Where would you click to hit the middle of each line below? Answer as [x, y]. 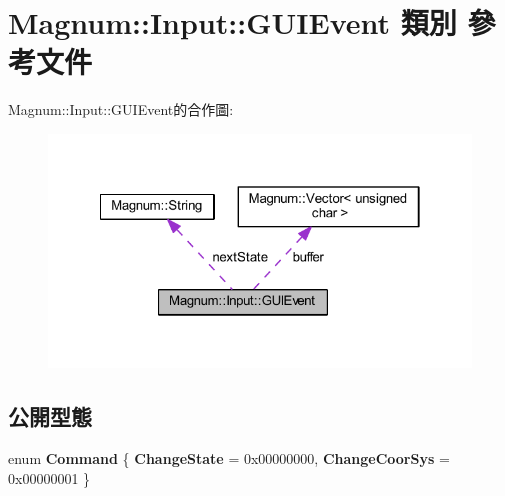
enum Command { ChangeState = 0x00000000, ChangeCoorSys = [229, 458]
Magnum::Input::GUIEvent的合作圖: [121, 109]
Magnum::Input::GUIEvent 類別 [232, 22]
